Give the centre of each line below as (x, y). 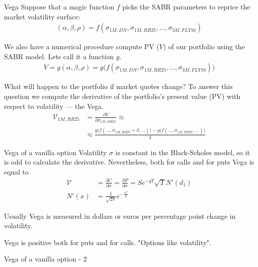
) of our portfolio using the (204, 46)
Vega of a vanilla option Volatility (55, 152)
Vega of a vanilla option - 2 (45, 259)
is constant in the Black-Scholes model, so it (183, 152)
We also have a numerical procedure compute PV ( (82, 46)
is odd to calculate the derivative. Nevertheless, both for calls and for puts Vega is (129, 162)
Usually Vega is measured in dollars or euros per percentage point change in (120, 216)
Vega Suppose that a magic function (59, 6)
